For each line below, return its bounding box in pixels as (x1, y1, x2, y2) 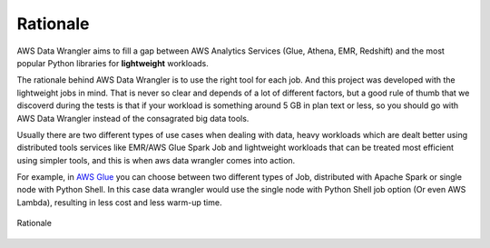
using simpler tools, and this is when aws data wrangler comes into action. (16, 154, 296, 165)
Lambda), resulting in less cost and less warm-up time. (16, 196, 222, 208)
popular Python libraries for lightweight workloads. (16, 57, 209, 68)
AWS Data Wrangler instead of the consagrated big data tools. (16, 113, 250, 124)
